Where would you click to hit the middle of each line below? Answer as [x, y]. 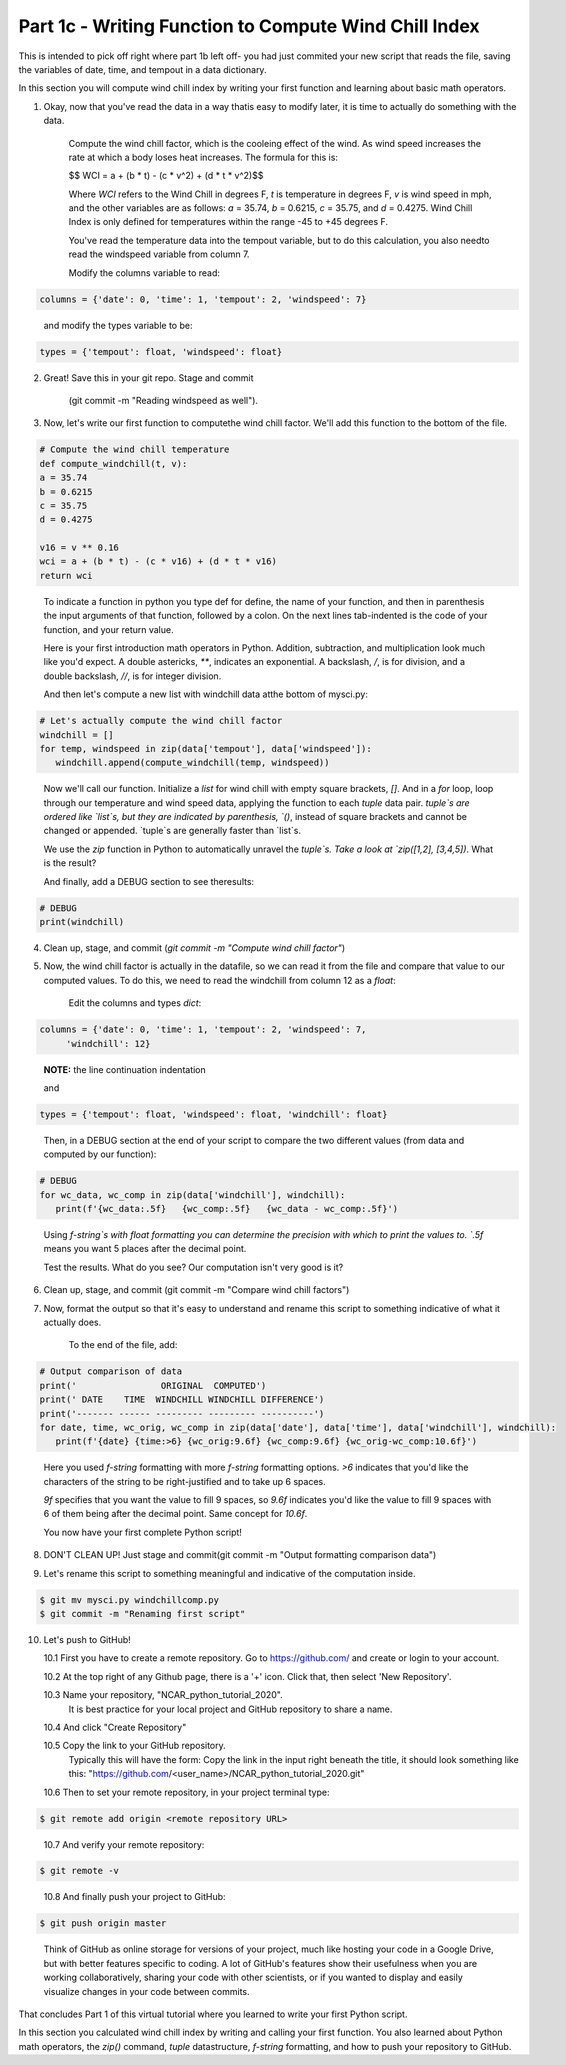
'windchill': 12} [108, 1043]
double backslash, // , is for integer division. [132, 676]
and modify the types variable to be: [118, 325]
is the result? [70, 863]
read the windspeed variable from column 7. [159, 254]
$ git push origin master [103, 1923]
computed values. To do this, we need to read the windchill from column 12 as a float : [219, 980]
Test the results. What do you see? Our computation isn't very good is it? [193, 1267]
